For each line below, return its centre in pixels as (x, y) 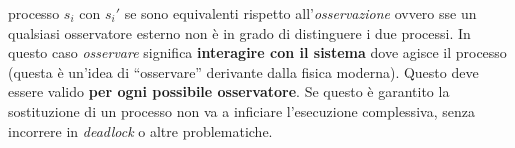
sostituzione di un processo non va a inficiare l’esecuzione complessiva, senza (241, 110)
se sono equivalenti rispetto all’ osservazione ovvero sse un (300, 13)
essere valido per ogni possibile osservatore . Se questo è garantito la (229, 91)
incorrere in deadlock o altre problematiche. (140, 130)
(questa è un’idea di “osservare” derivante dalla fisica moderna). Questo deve (243, 71)
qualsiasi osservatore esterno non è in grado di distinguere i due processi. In (239, 32)
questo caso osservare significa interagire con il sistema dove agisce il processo (257, 52)
